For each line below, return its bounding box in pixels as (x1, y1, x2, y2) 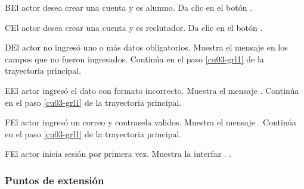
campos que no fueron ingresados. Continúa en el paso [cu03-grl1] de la (5, 52, 264, 65)
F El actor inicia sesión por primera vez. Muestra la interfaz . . (5, 147, 232, 160)
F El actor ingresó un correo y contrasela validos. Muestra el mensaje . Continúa (5, 116, 297, 128)
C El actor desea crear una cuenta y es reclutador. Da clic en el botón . (5, 21, 263, 33)
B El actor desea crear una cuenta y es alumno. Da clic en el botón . (5, 1, 252, 13)
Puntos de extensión (5, 172, 104, 187)
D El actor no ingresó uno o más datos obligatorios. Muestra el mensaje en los (5, 41, 288, 53)
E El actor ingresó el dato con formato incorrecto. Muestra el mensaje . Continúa (5, 84, 299, 96)
